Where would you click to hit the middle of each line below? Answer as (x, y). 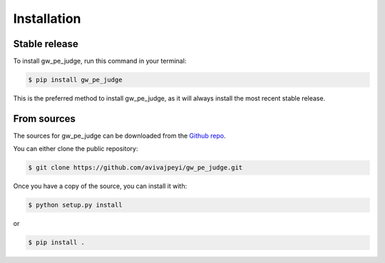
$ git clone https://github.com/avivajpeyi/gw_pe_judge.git (135, 168)
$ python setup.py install (75, 205)
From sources (45, 119)
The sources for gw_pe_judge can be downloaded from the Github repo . (119, 135)
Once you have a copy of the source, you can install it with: (100, 186)
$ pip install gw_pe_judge (75, 80)
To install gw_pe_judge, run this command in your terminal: (100, 61)
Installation (47, 19)
